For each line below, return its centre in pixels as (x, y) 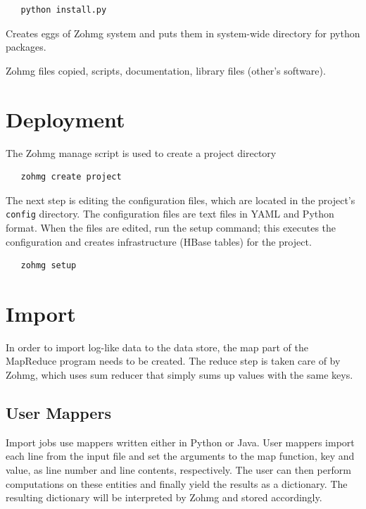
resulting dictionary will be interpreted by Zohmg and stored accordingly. (164, 497)
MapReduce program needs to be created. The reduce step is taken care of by (173, 361)
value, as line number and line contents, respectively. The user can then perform (178, 470)
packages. (26, 47)
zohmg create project (71, 177)
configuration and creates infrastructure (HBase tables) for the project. (159, 241)
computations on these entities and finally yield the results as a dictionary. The (177, 483)
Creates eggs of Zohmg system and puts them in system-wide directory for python (183, 33)
